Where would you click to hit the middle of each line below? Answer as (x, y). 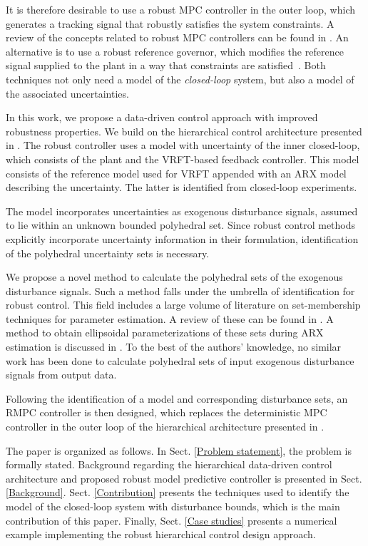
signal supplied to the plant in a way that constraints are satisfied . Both (166, 65)
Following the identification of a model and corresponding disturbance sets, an (177, 398)
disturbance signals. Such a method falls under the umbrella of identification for (180, 290)
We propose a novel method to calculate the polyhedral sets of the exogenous (174, 277)
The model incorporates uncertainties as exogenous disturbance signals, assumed (182, 211)
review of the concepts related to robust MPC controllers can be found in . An (177, 37)
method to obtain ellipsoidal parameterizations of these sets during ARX (165, 333)
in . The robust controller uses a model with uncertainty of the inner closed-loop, (183, 145)
